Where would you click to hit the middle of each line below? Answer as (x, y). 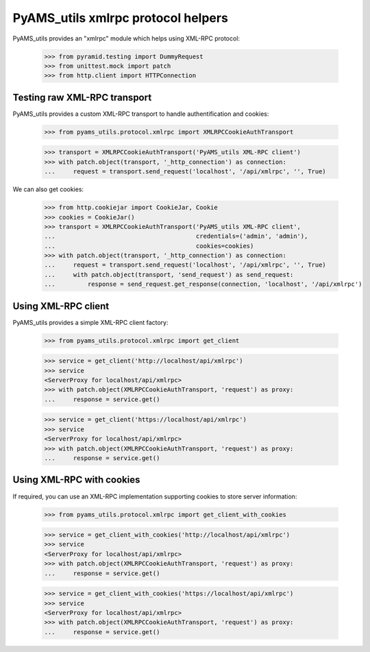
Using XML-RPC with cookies (76, 480)
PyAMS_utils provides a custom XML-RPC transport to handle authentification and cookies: (141, 114)
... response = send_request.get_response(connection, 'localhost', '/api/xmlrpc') (203, 284)
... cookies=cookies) (149, 246)
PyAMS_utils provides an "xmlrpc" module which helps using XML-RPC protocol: (126, 38)
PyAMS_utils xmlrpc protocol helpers (121, 18)
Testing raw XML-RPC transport (82, 97)
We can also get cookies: (48, 189)
